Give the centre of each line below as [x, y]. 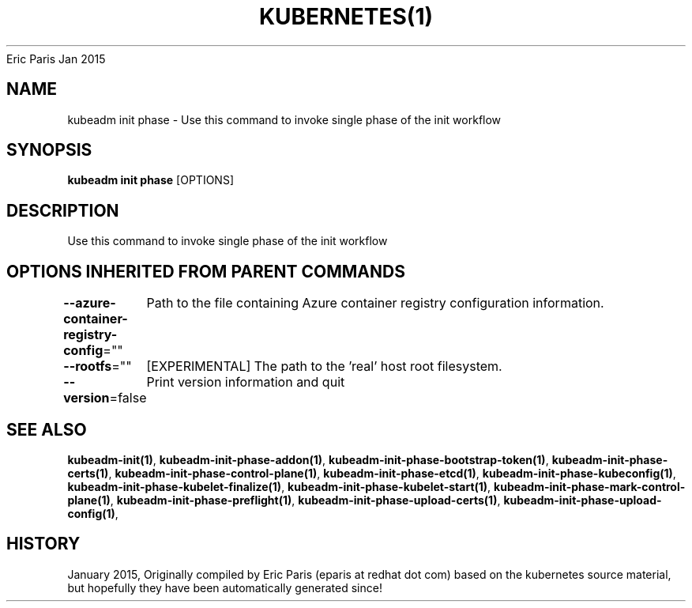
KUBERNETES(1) [346, 17]
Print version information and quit [246, 382]
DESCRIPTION [63, 210]
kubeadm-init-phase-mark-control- [590, 486]
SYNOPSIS [49, 150]
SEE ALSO [47, 429]
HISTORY [43, 544]
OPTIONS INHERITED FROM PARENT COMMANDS [206, 271]
